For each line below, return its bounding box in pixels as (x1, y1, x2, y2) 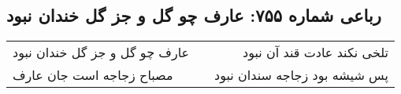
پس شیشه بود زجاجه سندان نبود (214, 66, 388, 85)
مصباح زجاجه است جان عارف (13, 66, 173, 85)
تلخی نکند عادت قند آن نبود (243, 43, 388, 62)
